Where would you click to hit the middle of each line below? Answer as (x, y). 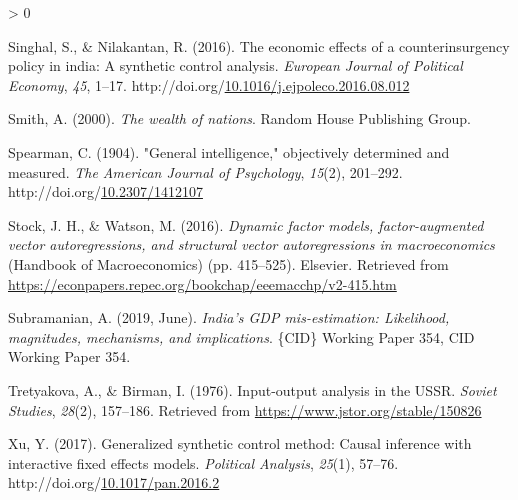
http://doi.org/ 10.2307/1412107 (105, 191)
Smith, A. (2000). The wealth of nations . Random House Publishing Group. (239, 118)
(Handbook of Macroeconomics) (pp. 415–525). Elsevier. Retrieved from (228, 263)
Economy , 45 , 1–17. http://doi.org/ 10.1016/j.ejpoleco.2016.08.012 (209, 84)
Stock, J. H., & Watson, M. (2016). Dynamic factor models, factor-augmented (246, 224)
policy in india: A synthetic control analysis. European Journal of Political (235, 65)
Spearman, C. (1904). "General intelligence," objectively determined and (229, 151)
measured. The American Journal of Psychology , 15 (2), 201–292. (205, 171)
